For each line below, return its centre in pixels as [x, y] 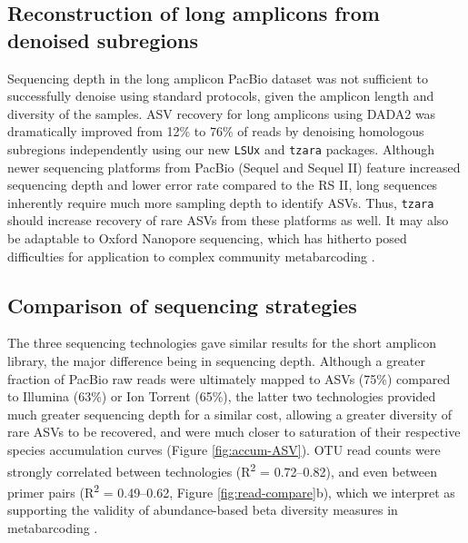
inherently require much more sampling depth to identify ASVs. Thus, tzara [221, 202]
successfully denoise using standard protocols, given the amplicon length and [221, 96]
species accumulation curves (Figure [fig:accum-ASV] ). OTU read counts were [224, 450]
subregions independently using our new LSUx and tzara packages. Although [221, 148]
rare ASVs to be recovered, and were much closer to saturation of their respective [234, 432]
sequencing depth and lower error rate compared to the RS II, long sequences [223, 185]
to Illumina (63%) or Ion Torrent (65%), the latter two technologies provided [222, 396]
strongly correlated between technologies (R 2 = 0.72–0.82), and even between [222, 469]
